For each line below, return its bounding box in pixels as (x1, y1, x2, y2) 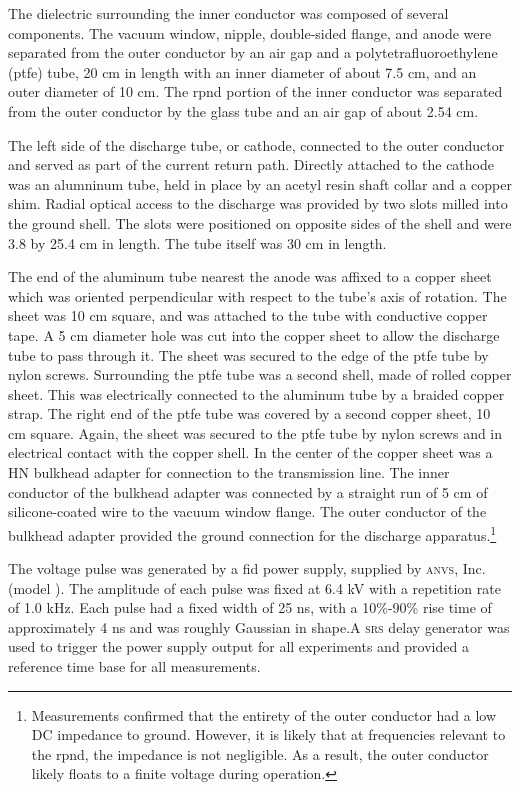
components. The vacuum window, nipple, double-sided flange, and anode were (8, 22, 492, 43)
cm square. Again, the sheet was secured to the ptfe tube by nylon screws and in (8, 422, 503, 443)
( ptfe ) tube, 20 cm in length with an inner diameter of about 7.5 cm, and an (8, 61, 477, 82)
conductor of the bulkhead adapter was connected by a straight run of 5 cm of (8, 481, 488, 502)
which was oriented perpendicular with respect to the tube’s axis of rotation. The (8, 285, 507, 306)
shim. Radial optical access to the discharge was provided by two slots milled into (8, 193, 508, 214)
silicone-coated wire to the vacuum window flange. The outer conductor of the (8, 501, 487, 522)
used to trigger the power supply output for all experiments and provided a (8, 636, 469, 657)
